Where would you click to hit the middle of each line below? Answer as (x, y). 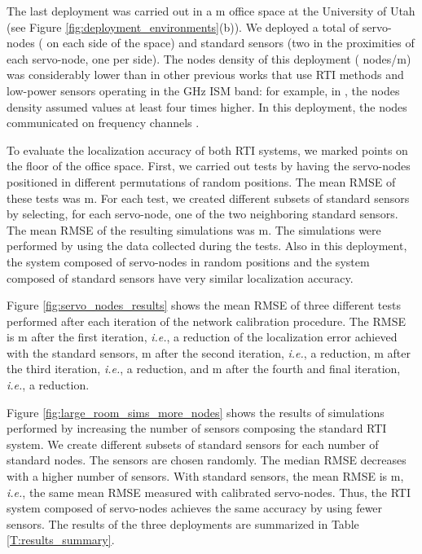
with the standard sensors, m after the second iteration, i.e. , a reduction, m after (209, 352)
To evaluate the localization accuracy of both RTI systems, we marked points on (207, 149)
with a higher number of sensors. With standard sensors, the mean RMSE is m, (205, 476)
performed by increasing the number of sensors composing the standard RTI (197, 428)
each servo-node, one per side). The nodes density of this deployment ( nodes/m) (209, 58)
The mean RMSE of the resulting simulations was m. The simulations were (194, 229)
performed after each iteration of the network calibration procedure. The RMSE (206, 321)
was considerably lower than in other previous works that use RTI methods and (205, 75)
